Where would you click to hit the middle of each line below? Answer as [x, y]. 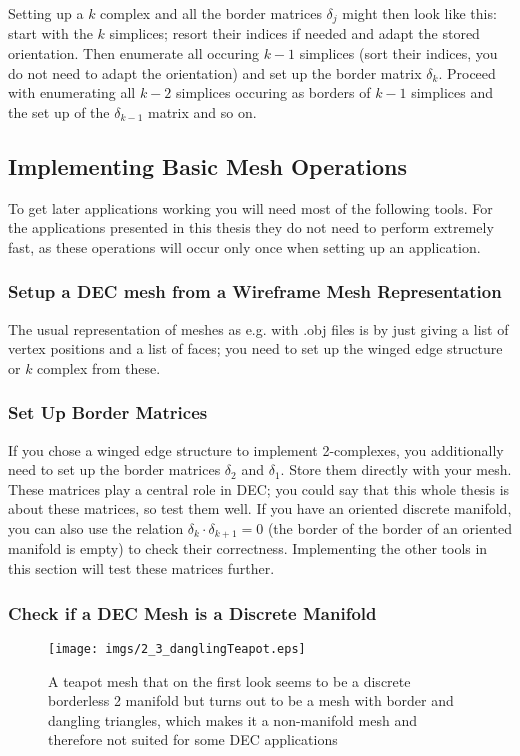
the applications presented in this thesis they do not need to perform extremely [251, 227]
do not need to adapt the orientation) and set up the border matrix [215, 72]
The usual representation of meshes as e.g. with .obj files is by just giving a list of [258, 328]
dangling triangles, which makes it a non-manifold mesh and [232, 719]
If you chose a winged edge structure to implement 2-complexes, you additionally [256, 449]
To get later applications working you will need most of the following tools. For [250, 207]
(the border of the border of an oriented [389, 528]
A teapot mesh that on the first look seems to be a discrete [229, 680]
